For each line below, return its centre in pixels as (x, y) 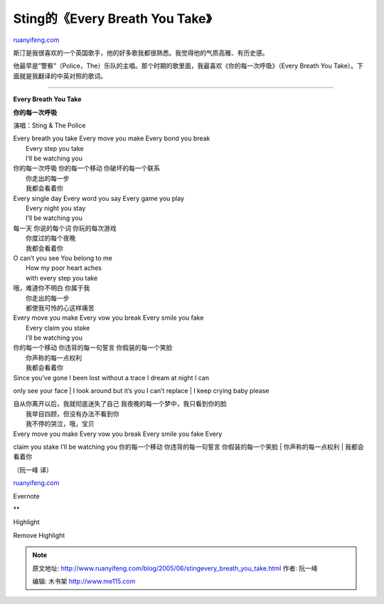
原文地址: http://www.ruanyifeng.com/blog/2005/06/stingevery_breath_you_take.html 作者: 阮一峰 (175, 568)
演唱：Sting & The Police (49, 125)
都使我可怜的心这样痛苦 (60, 308)
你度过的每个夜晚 (51, 238)
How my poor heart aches (64, 268)
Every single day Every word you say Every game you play (99, 198)
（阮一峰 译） (33, 469)
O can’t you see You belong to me (63, 258)
